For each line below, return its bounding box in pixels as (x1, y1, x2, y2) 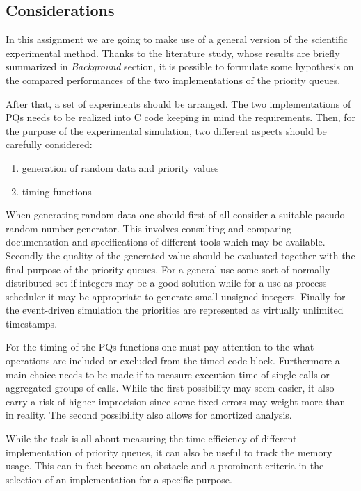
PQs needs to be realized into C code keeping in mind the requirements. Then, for (6, 110, 356, 124)
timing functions (22, 184, 92, 198)
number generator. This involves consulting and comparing (41, 220, 292, 235)
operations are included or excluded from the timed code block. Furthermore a (6, 353, 340, 368)
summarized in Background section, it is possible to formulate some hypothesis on (6, 59, 354, 74)
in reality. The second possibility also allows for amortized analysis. (6, 408, 292, 422)
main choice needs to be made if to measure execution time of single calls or (6, 367, 330, 381)
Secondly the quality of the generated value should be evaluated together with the (6, 248, 355, 262)
